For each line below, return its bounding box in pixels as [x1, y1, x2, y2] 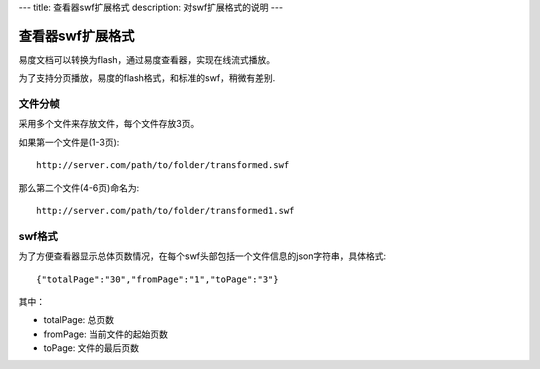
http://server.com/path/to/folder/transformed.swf [36, 160, 290, 171]
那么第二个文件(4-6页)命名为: [18, 181, 140, 194]
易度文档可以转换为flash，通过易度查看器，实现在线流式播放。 [18, 53, 276, 65]
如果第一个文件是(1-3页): [18, 136, 120, 148]
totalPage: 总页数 [43, 314, 115, 326]
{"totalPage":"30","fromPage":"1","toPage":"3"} [36, 273, 279, 285]
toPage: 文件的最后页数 [43, 342, 140, 354]
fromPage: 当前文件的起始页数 [43, 328, 169, 340]
